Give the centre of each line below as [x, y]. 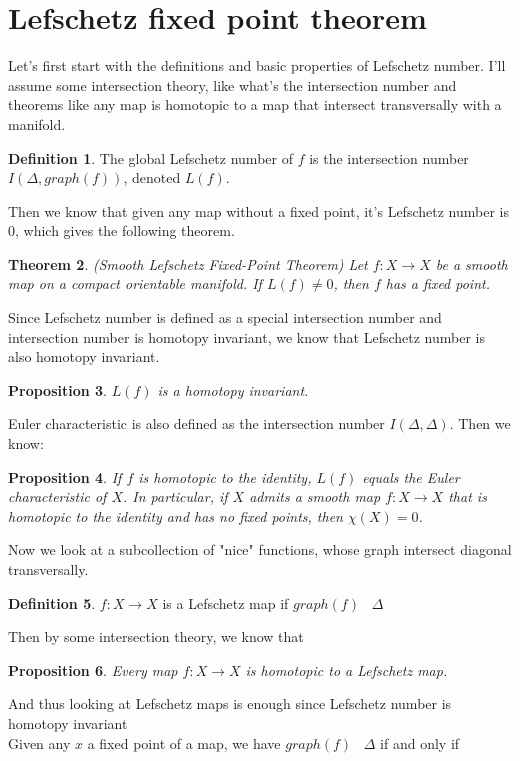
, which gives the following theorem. [125, 230]
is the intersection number [389, 157]
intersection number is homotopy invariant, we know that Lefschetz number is [247, 336]
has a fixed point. [437, 283]
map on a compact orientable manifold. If [135, 283]
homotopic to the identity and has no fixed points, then [175, 515]
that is [467, 496]
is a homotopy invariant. [233, 389]
